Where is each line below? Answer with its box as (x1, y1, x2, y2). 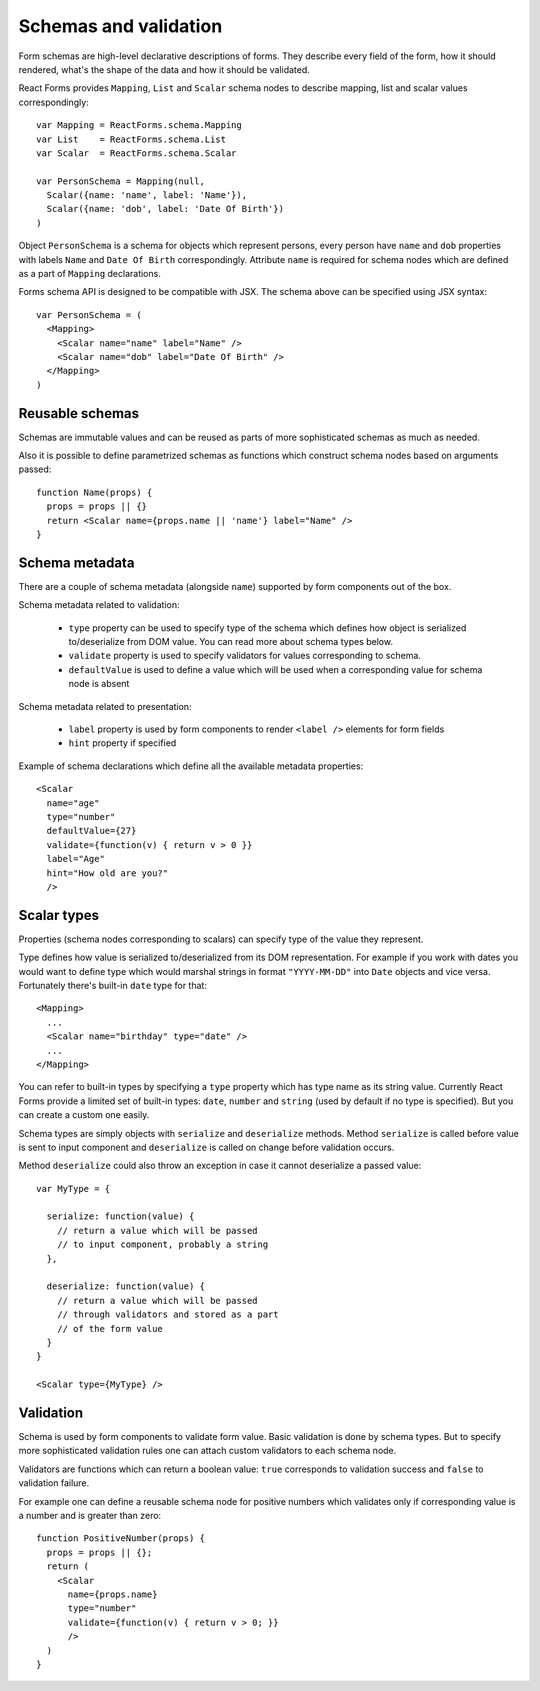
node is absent (68, 678, 130, 690)
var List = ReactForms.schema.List (36, 133, 227, 145)
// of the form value (56, 1323, 164, 1334)
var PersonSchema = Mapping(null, (36, 175, 205, 187)
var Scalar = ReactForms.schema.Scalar (36, 147, 237, 159)
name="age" (46, 797, 100, 809)
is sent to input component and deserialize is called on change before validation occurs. (18, 1141, 395, 1153)
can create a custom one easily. (18, 1109, 150, 1121)
